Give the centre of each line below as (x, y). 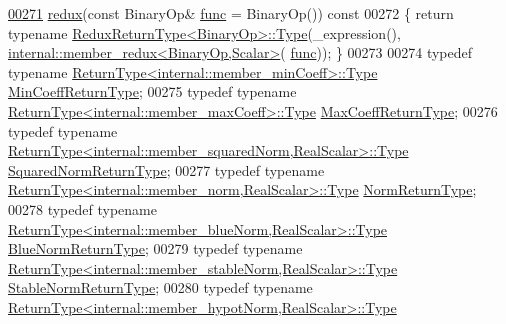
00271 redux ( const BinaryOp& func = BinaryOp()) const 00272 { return (231, 13)
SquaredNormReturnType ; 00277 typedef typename (166, 169)
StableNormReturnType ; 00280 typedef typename (160, 287)
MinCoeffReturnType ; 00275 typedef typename (152, 91)
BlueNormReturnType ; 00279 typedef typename (155, 248)
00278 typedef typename (82, 208)
